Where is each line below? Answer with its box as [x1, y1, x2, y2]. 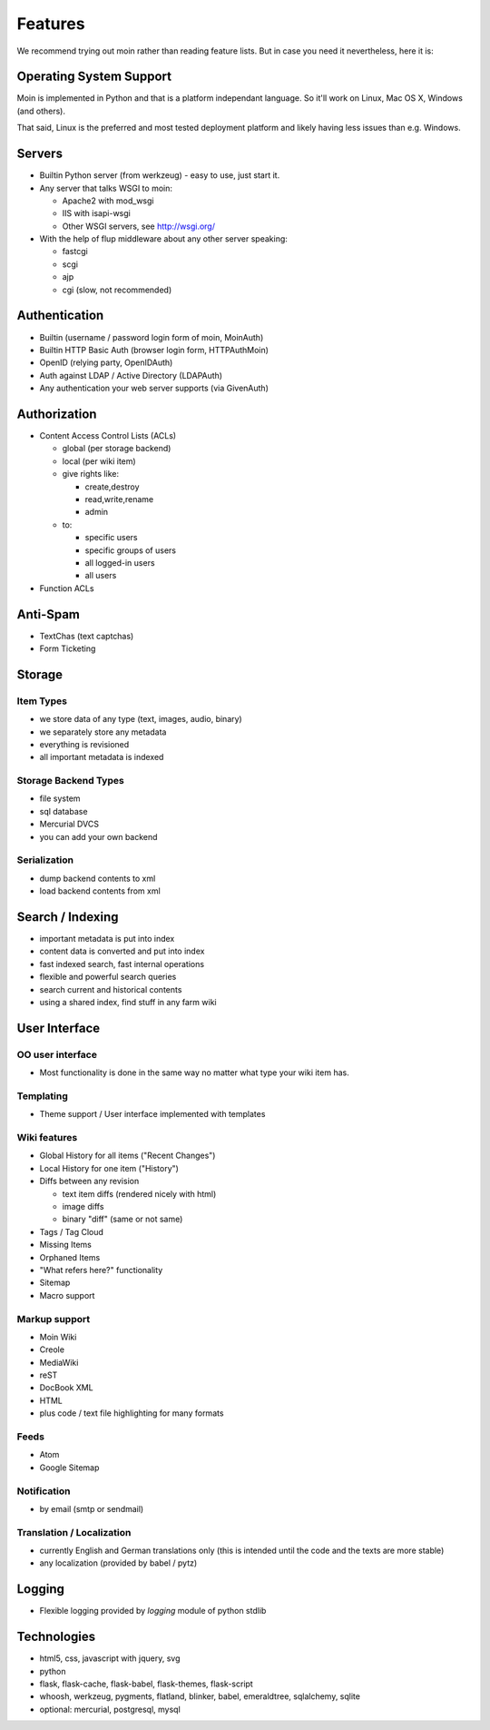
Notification [16, 1485, 71, 1498]
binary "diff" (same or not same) [62, 1213, 183, 1225]
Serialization [16, 854, 74, 866]
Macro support [39, 1290, 95, 1300]
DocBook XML [39, 1382, 94, 1393]
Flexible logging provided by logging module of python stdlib [39, 1606, 267, 1616]
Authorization [16, 406, 97, 421]
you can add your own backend [39, 831, 158, 842]
